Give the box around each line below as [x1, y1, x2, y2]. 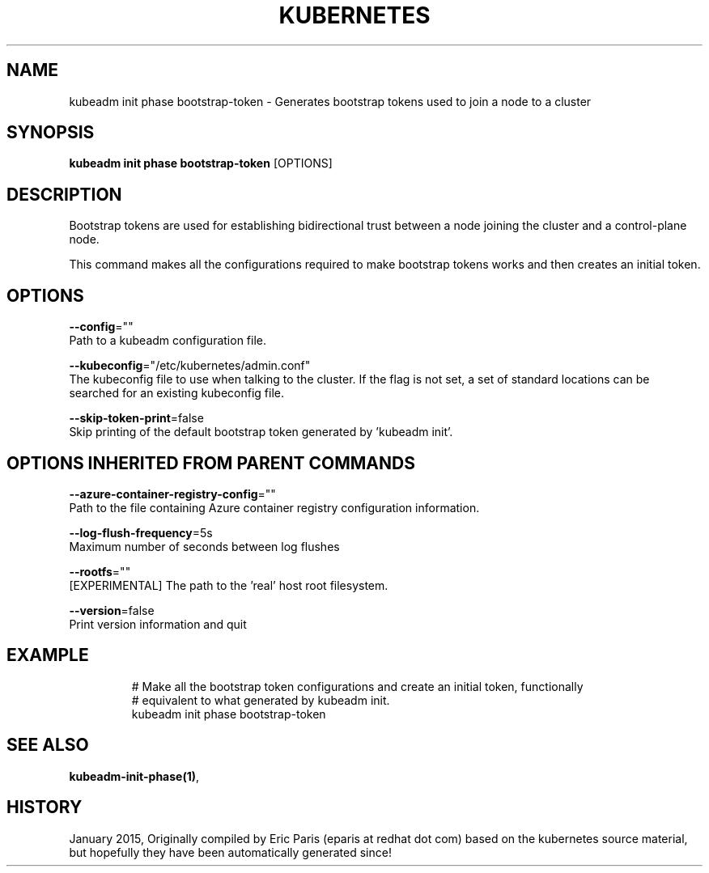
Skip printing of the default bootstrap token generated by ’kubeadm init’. [69, 425, 453, 439]
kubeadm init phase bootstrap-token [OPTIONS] [69, 156, 333, 171]
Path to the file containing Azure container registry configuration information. [69, 500, 480, 515]
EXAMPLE [6, 645, 89, 666]
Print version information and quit [69, 617, 247, 631]
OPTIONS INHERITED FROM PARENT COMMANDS [6, 452, 415, 473]
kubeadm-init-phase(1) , [69, 769, 200, 783]
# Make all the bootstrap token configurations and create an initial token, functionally [131, 679, 584, 693]
